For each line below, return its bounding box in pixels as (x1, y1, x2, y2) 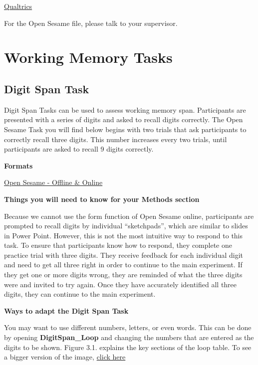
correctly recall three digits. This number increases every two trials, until (4, 134, 227, 144)
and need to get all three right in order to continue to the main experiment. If (4, 259, 243, 270)
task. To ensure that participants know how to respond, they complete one (4, 240, 232, 250)
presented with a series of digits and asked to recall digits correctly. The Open (4, 114, 243, 125)
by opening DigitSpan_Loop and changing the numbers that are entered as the (4, 332, 254, 343)
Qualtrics (4, 1, 32, 11)
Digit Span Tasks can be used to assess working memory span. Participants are (4, 104, 246, 115)
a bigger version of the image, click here (4, 352, 126, 362)
